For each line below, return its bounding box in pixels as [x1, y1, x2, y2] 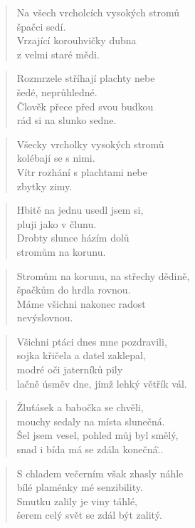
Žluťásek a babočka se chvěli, [16, 400, 144, 415]
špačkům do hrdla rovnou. [16, 282, 131, 297]
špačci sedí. [16, 19, 66, 33]
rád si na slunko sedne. [16, 113, 117, 128]
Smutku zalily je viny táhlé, [16, 493, 137, 508]
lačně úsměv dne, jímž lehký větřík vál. [16, 376, 187, 390]
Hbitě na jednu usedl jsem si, [16, 202, 144, 217]
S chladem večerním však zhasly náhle [16, 465, 184, 480]
